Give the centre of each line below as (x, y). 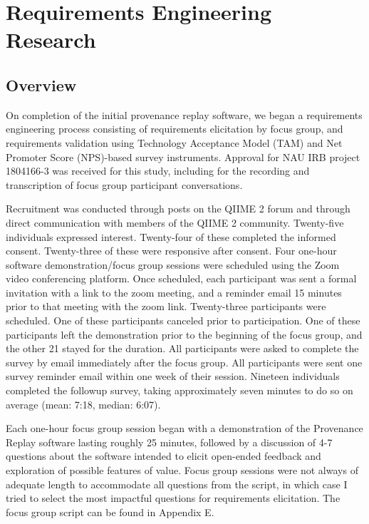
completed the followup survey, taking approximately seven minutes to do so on (180, 390)
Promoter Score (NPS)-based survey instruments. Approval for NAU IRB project (183, 156)
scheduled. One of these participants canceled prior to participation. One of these (183, 320)
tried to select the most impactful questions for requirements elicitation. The (173, 498)
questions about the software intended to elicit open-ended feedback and (163, 456)
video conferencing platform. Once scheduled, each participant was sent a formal (181, 278)
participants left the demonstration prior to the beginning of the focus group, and (184, 334)
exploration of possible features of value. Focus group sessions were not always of (182, 470)
